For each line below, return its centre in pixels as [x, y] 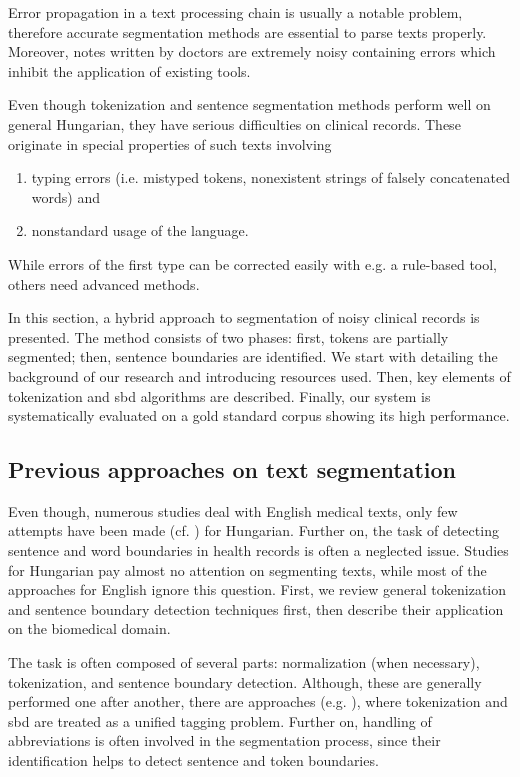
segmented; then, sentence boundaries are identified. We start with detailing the [253, 356]
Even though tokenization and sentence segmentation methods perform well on [249, 104]
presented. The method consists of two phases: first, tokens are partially [228, 336]
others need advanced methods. [104, 283]
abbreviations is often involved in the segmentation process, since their [224, 740]
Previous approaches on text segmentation [232, 469]
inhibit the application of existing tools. [129, 70]
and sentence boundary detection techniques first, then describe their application [256, 608]
